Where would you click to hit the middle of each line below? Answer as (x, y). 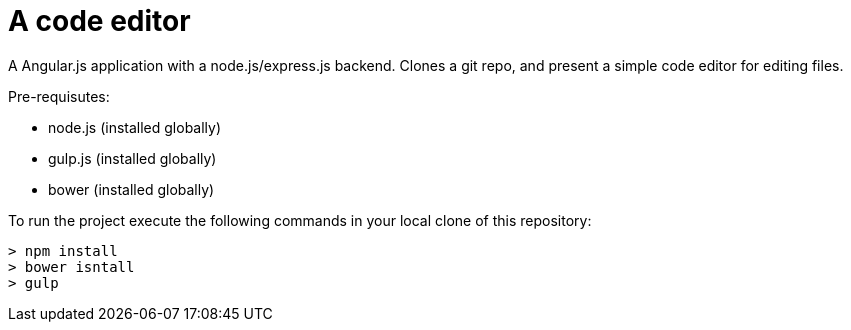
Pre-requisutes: (59, 96)
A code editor (99, 21)
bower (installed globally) (131, 189)
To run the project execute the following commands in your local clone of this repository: (300, 220)
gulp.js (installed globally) (132, 158)
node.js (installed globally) (135, 127)
